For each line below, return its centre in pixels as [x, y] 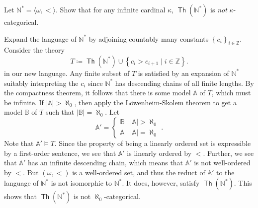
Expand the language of [40, 38]
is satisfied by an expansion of [183, 73]
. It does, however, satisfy [161, 183]
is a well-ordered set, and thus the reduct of [139, 172]
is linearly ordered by [159, 153]
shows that [20, 196]
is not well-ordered [222, 163]
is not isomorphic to [82, 183]
